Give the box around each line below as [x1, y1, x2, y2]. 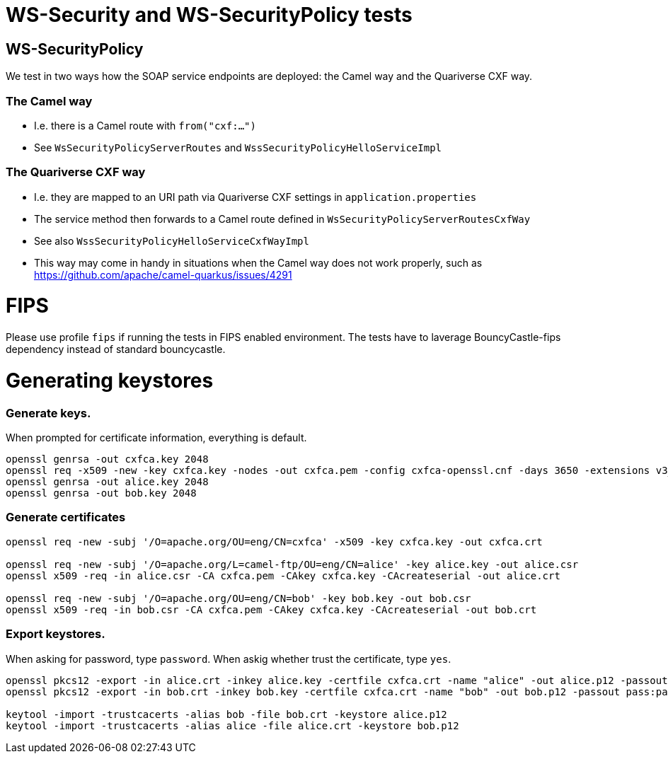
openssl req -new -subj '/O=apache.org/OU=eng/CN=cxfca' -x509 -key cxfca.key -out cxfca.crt [6, 535, 543, 547]
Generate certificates [6, 510, 126, 525]
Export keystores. [6, 627, 105, 642]
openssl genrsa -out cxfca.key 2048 [6, 453, 209, 465]
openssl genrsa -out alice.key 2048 [6, 476, 209, 488]
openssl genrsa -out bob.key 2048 [6, 487, 197, 499]
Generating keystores [6, 368, 214, 393]
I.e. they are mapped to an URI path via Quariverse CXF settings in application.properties [34, 190, 477, 203]
